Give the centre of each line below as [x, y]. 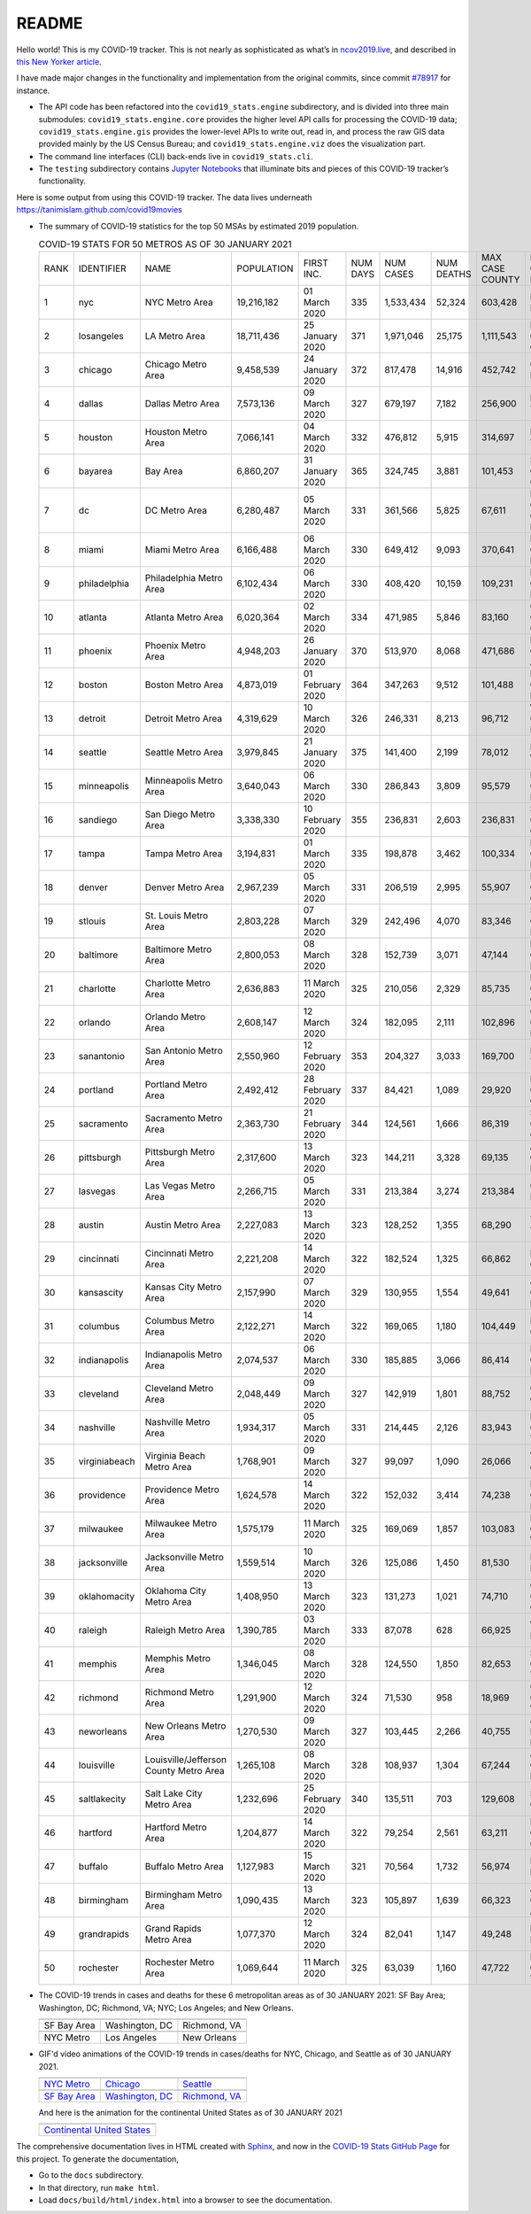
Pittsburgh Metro [180, 1152]
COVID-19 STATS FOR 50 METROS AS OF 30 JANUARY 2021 [165, 244]
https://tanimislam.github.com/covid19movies [100, 210]
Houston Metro [176, 432]
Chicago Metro [176, 365]
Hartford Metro [176, 1827]
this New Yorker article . [59, 61]
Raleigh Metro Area [185, 1630]
